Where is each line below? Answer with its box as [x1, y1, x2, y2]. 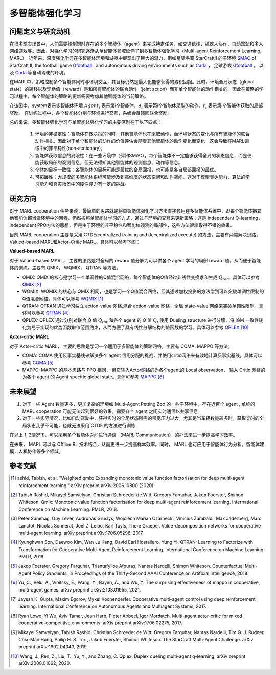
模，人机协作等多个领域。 [9, 448, 63, 454]
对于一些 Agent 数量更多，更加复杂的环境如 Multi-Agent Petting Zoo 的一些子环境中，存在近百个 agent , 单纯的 [22, 401, 255, 407]
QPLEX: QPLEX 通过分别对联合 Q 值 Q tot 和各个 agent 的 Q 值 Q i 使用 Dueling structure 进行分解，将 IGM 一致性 [22, 317, 259, 325]
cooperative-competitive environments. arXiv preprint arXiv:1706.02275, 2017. [18, 620, 182, 626]
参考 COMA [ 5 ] [22, 360, 54, 366]
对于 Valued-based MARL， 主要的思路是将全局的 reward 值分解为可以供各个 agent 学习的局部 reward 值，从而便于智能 [9, 258, 261, 264]
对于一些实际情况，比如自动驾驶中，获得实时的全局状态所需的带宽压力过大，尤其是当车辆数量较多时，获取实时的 [22, 415, 260, 421]
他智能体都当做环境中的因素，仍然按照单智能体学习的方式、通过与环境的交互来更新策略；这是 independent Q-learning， [9, 215, 263, 221]
